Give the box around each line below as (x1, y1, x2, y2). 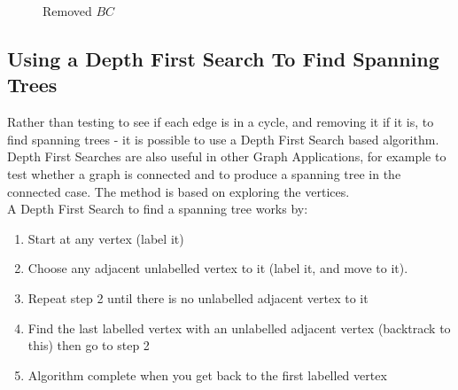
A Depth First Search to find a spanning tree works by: (7, 199, 308, 218)
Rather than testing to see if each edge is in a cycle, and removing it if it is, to (7, 113, 434, 131)
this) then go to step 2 (27, 336, 150, 355)
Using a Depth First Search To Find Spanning (7, 44, 439, 72)
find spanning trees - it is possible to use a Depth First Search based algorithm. (7, 129, 439, 148)
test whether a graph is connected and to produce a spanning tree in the (7, 164, 401, 183)
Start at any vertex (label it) (27, 229, 184, 247)
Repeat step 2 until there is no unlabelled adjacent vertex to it (27, 288, 369, 307)
